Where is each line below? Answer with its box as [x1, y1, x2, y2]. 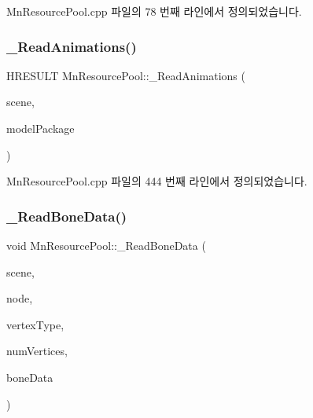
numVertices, [6, 343, 68, 359]
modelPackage [6, 120, 75, 136]
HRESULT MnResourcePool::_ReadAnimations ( [6, 67, 245, 83]
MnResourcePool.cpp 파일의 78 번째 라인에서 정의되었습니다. [6, 3, 302, 19]
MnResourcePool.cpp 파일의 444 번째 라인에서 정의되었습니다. [6, 173, 307, 189]
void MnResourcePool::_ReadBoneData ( [6, 237, 206, 253]
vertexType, [6, 316, 64, 332]
